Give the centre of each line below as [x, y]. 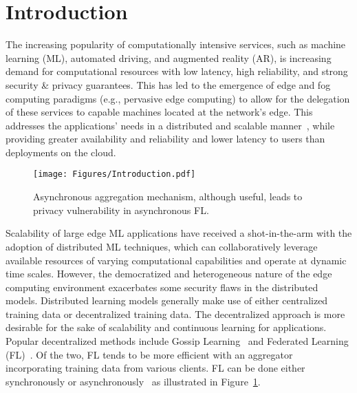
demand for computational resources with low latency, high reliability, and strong [177, 71]
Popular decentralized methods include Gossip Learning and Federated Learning [177, 341]
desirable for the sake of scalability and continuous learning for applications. [166, 327]
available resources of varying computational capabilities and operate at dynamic [176, 260]
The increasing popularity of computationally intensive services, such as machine [176, 44]
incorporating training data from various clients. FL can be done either [155, 368]
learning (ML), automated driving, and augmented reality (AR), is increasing [169, 57]
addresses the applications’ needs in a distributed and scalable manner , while [170, 125]
